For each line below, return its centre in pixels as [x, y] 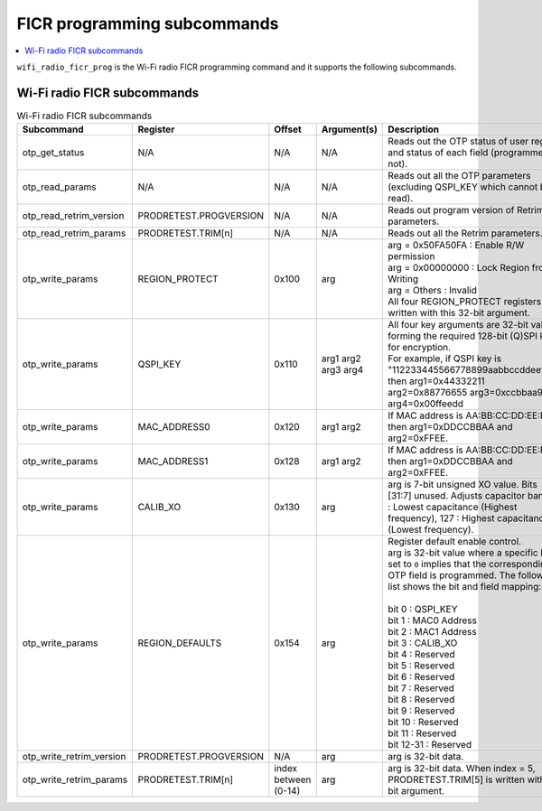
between [293, 779]
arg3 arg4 [342, 370]
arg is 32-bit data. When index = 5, [462, 769]
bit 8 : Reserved [421, 700]
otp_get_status [53, 153]
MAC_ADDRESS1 [173, 461]
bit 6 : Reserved [421, 677]
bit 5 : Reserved [421, 666]
